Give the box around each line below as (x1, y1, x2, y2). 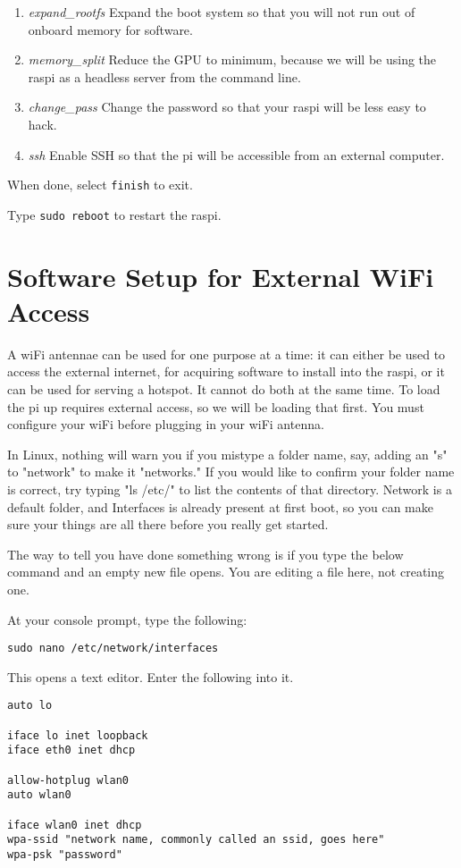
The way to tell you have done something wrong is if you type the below (7, 544, 404, 563)
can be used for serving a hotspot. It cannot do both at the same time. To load (7, 379, 440, 398)
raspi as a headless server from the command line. (28, 67, 301, 86)
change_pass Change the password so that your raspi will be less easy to (28, 97, 426, 116)
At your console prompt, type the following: (7, 610, 247, 628)
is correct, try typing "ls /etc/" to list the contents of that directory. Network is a (7, 479, 452, 498)
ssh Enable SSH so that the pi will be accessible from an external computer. (28, 145, 445, 164)
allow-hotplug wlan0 (7, 773, 130, 787)
